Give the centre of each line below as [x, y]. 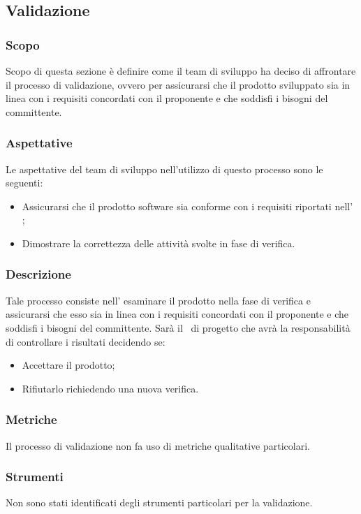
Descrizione [38, 274]
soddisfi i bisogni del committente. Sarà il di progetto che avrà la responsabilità [178, 327]
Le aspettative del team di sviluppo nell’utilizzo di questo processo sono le [164, 169]
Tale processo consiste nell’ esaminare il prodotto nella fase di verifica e [158, 300]
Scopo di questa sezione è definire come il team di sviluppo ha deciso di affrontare [181, 71]
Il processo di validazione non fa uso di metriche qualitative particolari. [158, 445]
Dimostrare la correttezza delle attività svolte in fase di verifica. [159, 243]
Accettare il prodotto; [68, 365]
